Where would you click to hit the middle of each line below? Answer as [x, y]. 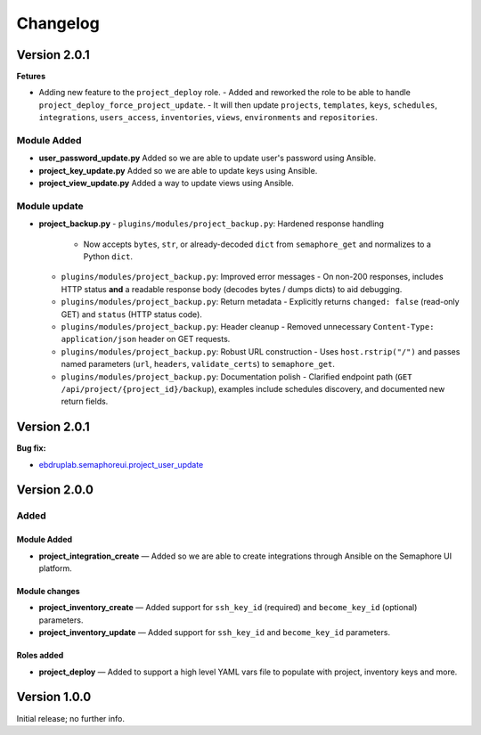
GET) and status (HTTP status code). [131, 314]
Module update [50, 206]
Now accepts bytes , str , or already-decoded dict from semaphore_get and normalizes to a [257, 244]
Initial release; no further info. [70, 718]
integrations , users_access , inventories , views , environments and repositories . [208, 118]
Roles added [40, 656]
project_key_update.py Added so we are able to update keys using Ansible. [178, 170]
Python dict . [108, 257]
